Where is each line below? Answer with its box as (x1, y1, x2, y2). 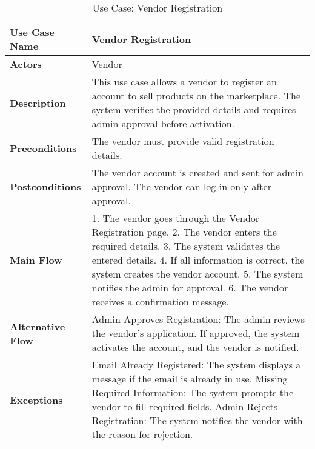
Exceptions (10, 392, 63, 407)
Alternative (10, 319, 65, 333)
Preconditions (10, 141, 77, 155)
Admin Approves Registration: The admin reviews (91, 312, 305, 326)
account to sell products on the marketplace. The (91, 88, 301, 102)
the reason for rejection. (91, 427, 193, 441)
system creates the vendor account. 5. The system (91, 267, 303, 281)
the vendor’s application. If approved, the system (91, 326, 300, 340)
